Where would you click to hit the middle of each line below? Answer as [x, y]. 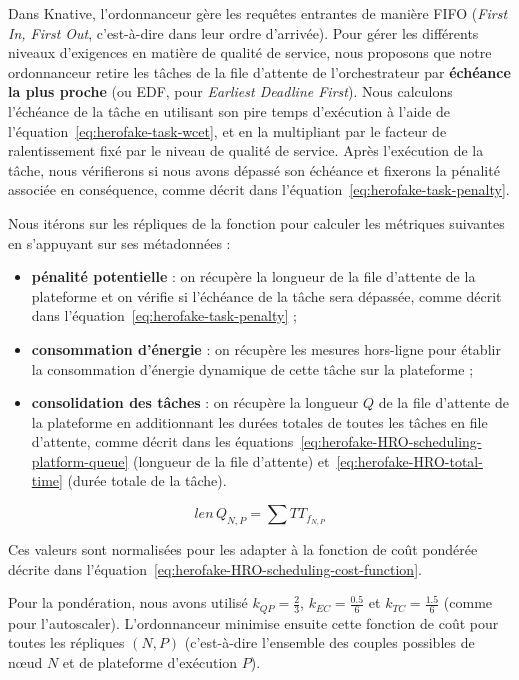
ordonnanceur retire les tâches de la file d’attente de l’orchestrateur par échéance [259, 71]
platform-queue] [80, 460]
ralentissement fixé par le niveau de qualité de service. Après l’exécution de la [246, 150]
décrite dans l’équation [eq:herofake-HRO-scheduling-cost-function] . [215, 568]
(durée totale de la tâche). [147, 480]
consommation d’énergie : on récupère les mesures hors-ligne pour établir [266, 348]
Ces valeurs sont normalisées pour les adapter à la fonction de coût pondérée [243, 548]
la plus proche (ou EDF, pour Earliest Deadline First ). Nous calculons [230, 91]
